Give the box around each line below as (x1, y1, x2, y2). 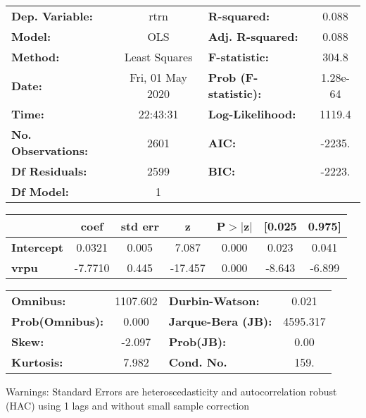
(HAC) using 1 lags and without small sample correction (6, 398, 250, 412)
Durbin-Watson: (168, 293, 260, 309)
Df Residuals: (11, 163, 87, 179)
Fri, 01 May (130, 69, 187, 85)
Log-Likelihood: (208, 106, 296, 122)
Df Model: (11, 183, 69, 199)
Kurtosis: (11, 354, 63, 370)
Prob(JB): (168, 333, 227, 350)
